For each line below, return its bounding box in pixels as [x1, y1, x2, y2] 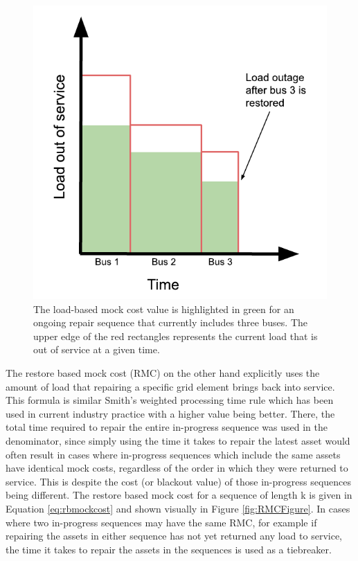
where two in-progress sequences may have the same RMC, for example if [6, 515, 317, 529]
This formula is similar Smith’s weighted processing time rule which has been [6, 393, 334, 407]
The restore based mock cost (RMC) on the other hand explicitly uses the [6, 365, 320, 380]
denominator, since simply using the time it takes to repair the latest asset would [6, 433, 350, 447]
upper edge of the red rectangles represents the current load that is [33, 328, 318, 343]
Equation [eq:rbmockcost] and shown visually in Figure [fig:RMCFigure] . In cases [6, 501, 350, 515]
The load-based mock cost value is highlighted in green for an [33, 301, 294, 316]
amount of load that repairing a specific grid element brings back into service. [6, 379, 335, 393]
